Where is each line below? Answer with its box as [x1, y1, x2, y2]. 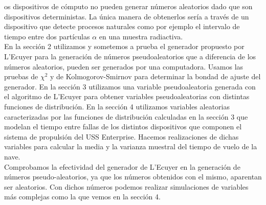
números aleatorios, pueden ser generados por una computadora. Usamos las [4, 61, 243, 72]
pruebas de [4, 71, 38, 82]
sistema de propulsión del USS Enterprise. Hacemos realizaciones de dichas [4, 131, 239, 142]
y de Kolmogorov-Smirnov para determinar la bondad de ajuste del [50, 71, 261, 82]
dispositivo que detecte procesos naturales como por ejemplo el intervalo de [4, 21, 240, 32]
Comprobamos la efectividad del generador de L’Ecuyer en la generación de [4, 161, 240, 172]
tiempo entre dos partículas [4, 31, 90, 41]
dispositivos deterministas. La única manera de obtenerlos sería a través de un [4, 11, 249, 21]
